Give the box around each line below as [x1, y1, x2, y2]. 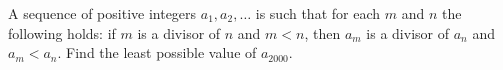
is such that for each [255, 3, 381, 23]
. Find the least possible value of [57, 42, 257, 63]
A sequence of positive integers [8, 3, 197, 23]
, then [304, 22, 341, 43]
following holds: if [8, 22, 116, 43]
